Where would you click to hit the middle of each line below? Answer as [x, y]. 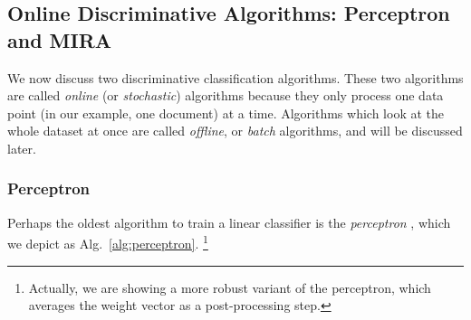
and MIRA [60, 39]
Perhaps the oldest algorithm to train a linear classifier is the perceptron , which [229, 222]
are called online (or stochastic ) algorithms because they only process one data [226, 95]
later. [22, 148]
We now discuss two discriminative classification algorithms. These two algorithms [235, 77]
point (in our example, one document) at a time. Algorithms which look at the [226, 113]
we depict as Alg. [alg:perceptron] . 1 [108, 242]
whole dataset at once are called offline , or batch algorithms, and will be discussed [235, 131]
